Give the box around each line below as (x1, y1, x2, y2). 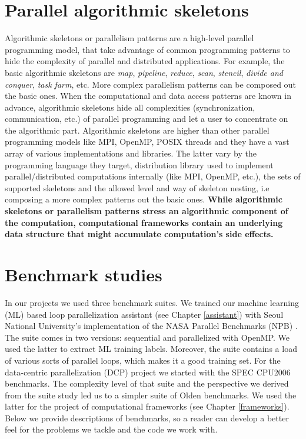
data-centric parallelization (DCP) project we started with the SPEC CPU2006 (5, 365, 291, 378)
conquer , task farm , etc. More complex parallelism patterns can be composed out (5, 78, 296, 90)
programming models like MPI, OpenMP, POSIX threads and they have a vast (5, 135, 290, 148)
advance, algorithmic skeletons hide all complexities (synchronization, (5, 101, 255, 113)
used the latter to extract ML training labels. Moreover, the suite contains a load (5, 342, 297, 355)
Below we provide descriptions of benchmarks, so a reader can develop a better (5, 411, 289, 424)
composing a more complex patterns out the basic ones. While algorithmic (5, 193, 282, 205)
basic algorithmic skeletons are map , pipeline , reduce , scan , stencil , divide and (5, 66, 283, 78)
